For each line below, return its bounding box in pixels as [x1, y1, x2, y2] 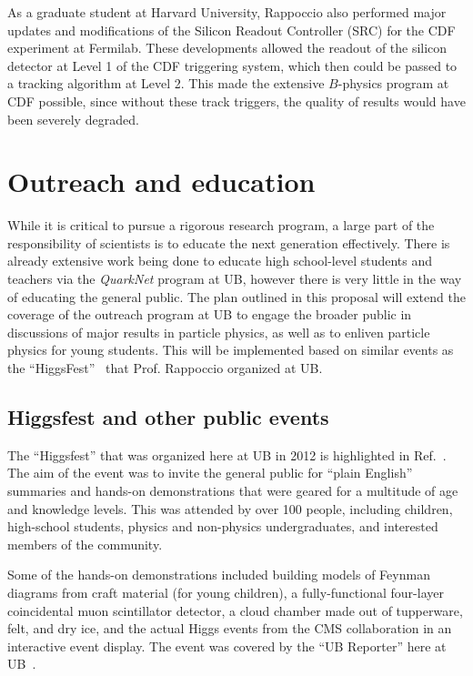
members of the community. [7, 534, 163, 553]
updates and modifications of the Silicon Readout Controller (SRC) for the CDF [7, 20, 456, 39]
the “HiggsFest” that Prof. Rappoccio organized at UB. [7, 358, 323, 378]
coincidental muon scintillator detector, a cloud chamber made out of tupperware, [7, 600, 463, 620]
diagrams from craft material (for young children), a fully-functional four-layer [7, 582, 444, 601]
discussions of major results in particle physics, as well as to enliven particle [7, 322, 430, 341]
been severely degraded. [7, 109, 139, 128]
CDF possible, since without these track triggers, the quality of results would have [7, 91, 466, 110]
